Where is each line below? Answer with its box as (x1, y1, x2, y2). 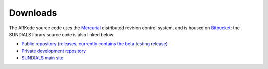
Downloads (9, 7, 57, 18)
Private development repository (21, 48, 86, 54)
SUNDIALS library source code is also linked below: (9, 31, 115, 37)
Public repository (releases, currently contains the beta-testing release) (21, 41, 168, 47)
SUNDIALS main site (21, 55, 64, 61)
